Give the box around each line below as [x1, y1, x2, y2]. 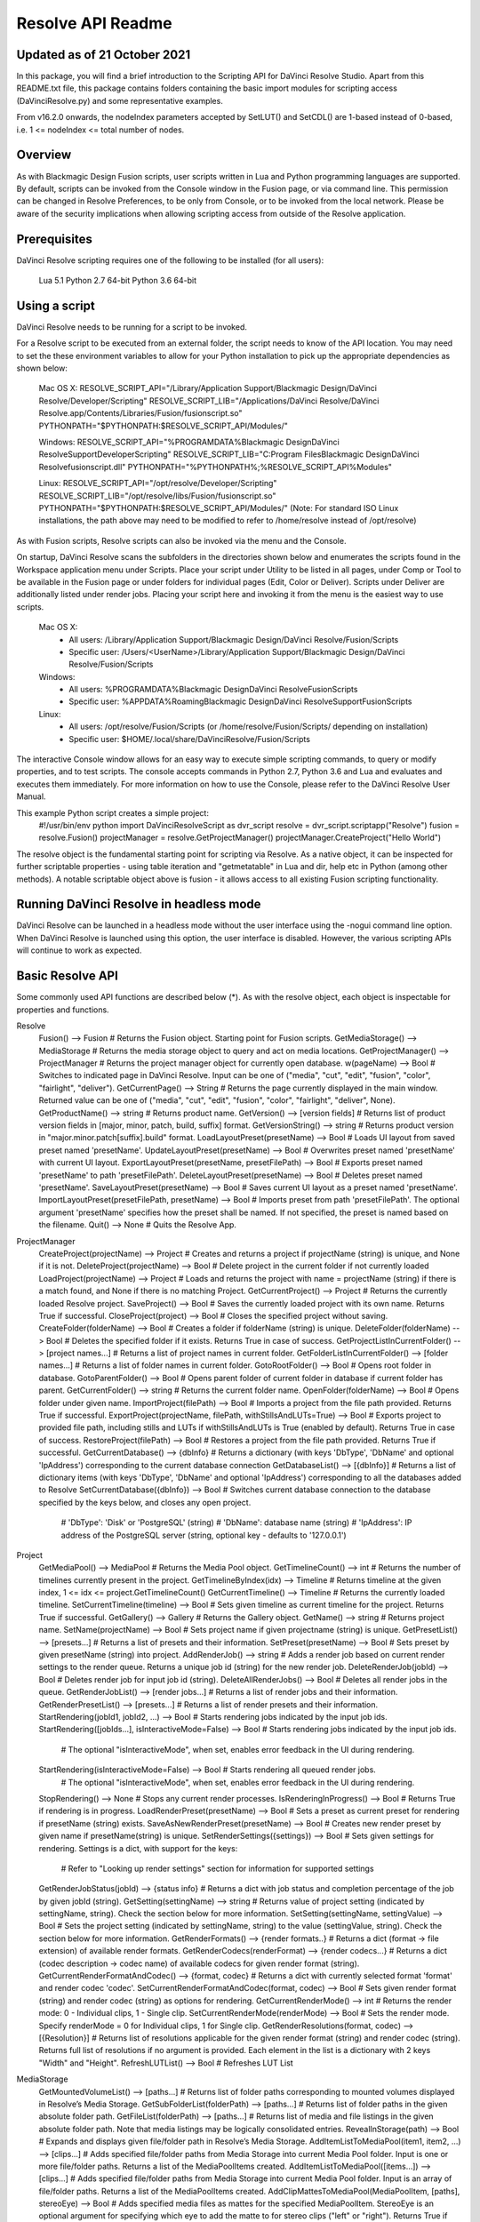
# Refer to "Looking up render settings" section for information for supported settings [60, 1863, 374, 1874]
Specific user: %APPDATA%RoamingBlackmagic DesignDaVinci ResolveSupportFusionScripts [68, 696, 412, 707]
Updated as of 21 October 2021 [16, 47, 191, 62]
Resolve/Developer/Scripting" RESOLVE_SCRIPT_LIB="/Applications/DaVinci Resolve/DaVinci [38, 396, 380, 406]
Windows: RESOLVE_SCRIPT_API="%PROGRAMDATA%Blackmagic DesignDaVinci [38, 436, 340, 448]
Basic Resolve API [16, 969, 119, 984]
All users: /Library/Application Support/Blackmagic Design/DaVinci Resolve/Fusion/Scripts [68, 634, 399, 644]
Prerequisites [16, 231, 92, 246]
